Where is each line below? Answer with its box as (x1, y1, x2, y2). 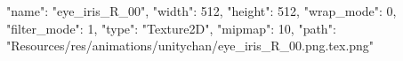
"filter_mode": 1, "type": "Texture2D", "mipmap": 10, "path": (6, 19, 336, 37)
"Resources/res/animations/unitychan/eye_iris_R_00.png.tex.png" (6, 36, 375, 55)
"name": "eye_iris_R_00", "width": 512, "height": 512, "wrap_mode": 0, (6, 2, 397, 19)
